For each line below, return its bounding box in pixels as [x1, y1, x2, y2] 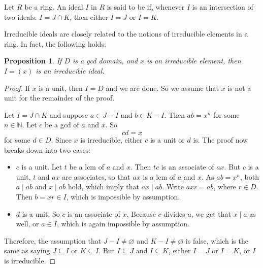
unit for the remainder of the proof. [4, 92, 115, 103]
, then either [70, 11, 108, 22]
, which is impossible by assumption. [66, 191, 180, 202]
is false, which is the [185, 235, 248, 246]
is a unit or [150, 134, 185, 145]
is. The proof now [193, 134, 248, 145]
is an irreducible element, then [147, 55, 241, 66]
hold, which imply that [68, 181, 139, 192]
